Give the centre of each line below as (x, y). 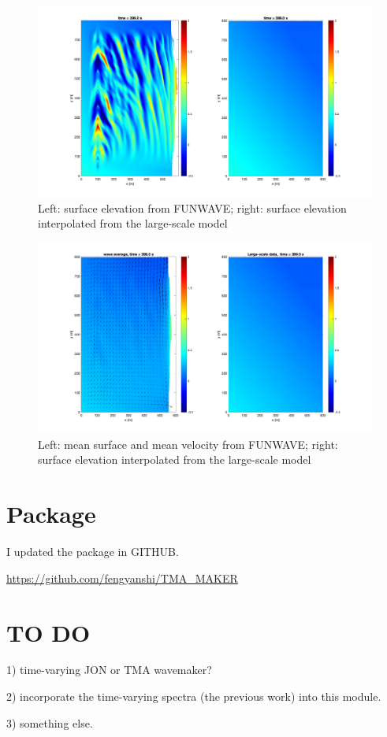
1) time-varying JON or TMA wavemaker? (109, 670)
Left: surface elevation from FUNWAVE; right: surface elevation (192, 207)
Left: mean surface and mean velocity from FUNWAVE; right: (188, 444)
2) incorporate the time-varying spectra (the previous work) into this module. (194, 696)
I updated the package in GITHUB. (93, 552)
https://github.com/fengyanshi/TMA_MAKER (122, 578)
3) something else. (50, 722)
